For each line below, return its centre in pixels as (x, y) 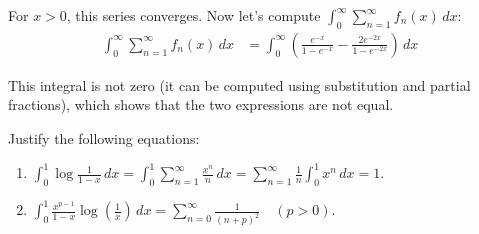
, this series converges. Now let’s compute (193, 15)
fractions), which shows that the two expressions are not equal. (201, 104)
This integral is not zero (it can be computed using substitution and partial (239, 84)
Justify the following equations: (104, 138)
